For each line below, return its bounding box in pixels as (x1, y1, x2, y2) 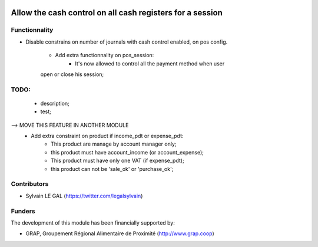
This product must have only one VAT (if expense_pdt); (51, 157, 185, 164)
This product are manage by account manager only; (51, 140, 177, 147)
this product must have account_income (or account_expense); (51, 149, 204, 156)
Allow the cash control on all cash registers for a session (11, 8, 223, 18)
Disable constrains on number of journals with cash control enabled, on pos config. (25, 38, 228, 45)
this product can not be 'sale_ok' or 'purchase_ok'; (51, 165, 174, 172)
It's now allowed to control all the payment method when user (75, 60, 225, 67)
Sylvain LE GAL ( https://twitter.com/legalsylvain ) (25, 192, 143, 199)
